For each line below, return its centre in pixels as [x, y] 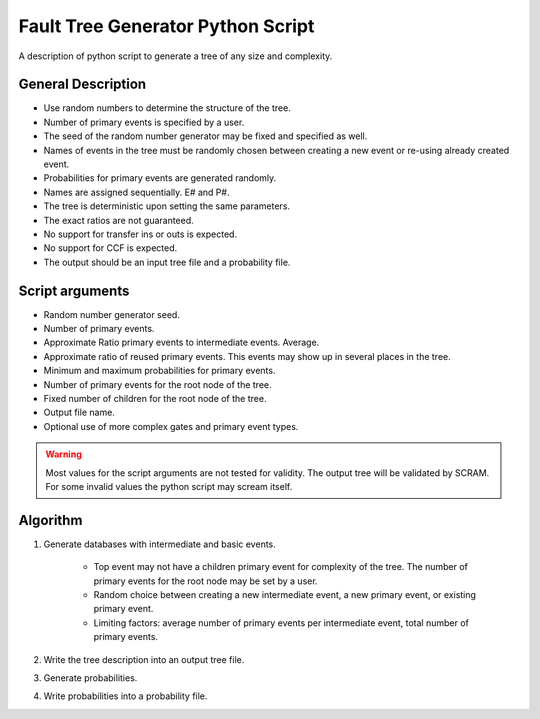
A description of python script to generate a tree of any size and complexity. [175, 56]
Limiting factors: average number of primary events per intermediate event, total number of [281, 622]
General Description [82, 84]
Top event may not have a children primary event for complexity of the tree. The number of [281, 567]
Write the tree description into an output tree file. [144, 659]
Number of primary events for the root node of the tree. [157, 384]
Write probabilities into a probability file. [125, 696]
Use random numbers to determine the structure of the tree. [167, 108]
